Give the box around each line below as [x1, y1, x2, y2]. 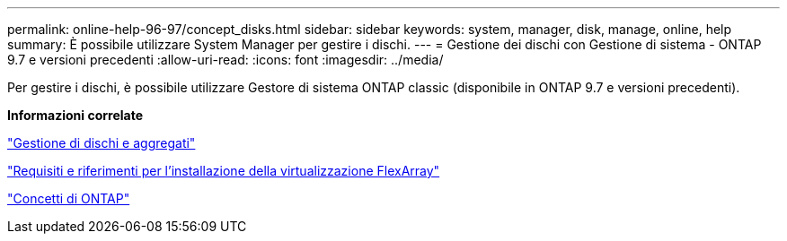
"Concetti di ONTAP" [7, 191, 130, 206]
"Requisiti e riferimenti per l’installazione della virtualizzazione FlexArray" [7, 163, 440, 178]
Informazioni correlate [7, 108, 144, 123]
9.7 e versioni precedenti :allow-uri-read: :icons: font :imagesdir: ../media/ [7, 52, 444, 67]
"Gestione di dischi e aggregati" [7, 135, 196, 151]
